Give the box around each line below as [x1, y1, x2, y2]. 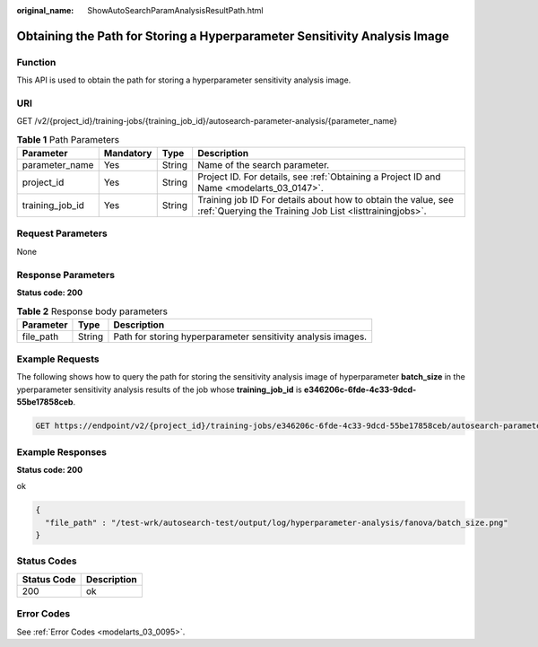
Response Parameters [16, 268, 116, 281]
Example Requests [16, 353, 100, 365]
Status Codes [16, 555, 77, 567]
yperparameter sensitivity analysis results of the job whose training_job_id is [16, 384, 302, 395]
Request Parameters [16, 227, 108, 240]
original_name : [16, 5, 74, 15]
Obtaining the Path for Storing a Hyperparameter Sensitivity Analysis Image [16, 28, 450, 44]
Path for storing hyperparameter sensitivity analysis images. [113, 330, 368, 343]
